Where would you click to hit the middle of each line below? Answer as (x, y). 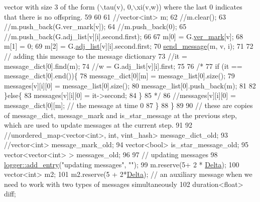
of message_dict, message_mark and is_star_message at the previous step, (120, 115)
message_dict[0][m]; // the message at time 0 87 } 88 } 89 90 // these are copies (128, 105)
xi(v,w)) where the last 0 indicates (189, 7)
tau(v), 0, (118, 7)
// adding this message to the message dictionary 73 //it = (96, 56)
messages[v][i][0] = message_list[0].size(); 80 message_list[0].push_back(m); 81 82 (130, 85)
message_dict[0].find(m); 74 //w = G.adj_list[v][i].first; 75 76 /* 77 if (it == (123, 66)
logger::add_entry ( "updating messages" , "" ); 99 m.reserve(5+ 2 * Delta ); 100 (122, 164)
